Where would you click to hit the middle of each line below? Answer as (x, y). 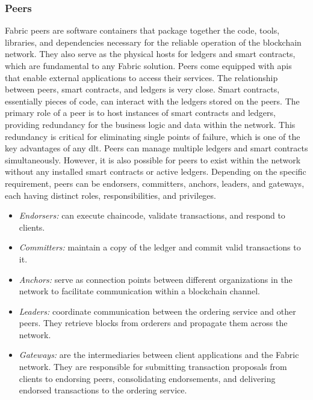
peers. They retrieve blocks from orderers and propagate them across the (153, 323)
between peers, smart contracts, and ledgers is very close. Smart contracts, (142, 89)
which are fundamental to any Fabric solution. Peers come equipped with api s (148, 65)
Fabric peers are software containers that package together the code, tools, (142, 30)
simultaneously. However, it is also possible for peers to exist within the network (153, 159)
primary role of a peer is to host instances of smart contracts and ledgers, (140, 113)
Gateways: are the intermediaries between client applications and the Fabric (159, 355)
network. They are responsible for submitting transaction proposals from (153, 367)
